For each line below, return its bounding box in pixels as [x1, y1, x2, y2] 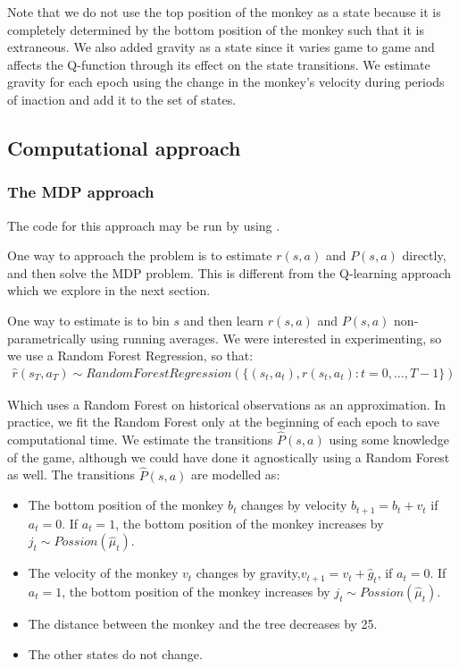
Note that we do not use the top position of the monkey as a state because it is [7, 3, 441, 21]
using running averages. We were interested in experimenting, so [90, 328, 442, 347]
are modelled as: [191, 465, 280, 484]
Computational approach [7, 133, 241, 161]
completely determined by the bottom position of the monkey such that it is [7, 20, 424, 38]
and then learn [183, 310, 264, 329]
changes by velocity [241, 495, 347, 514]
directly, [402, 246, 446, 265]
